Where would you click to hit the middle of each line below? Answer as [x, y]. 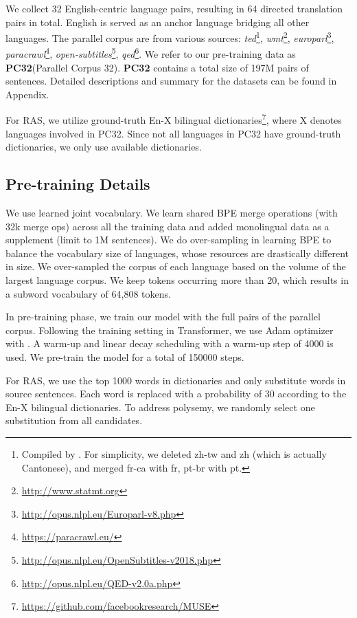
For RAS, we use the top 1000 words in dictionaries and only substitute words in [176, 380]
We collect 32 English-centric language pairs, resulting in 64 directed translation [174, 8]
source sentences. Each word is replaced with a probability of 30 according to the [176, 394]
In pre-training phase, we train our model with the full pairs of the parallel [163, 317]
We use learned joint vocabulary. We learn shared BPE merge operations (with [172, 213]
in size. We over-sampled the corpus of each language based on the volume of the [176, 266]
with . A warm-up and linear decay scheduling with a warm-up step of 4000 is [170, 343]
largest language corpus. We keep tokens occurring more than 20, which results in [177, 280]
